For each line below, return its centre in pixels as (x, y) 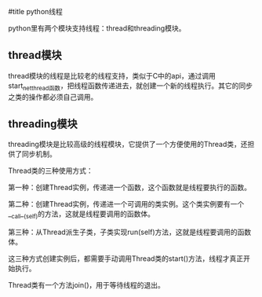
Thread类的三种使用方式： (51, 170)
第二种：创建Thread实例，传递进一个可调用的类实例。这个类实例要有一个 (126, 204)
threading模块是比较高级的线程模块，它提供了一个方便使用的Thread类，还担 (131, 145)
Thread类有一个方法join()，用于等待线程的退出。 (86, 285)
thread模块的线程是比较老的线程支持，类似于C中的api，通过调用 (112, 75)
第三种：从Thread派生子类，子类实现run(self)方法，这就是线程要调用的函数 (130, 232)
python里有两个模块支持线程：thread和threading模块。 (97, 28)
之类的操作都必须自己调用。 (53, 97)
